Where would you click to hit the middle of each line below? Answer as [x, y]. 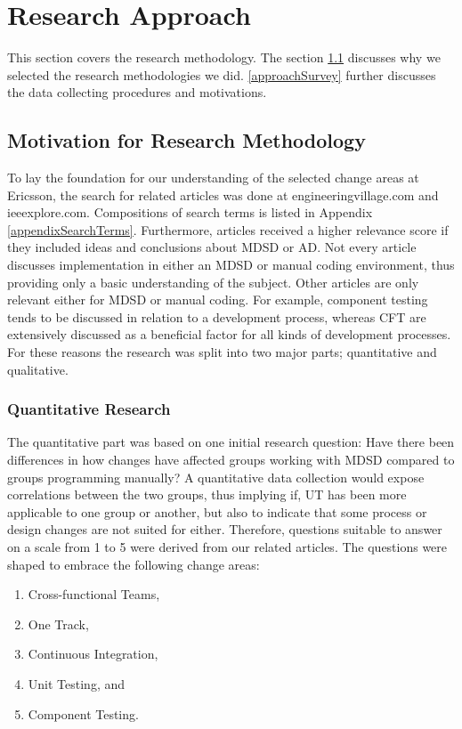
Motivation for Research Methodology [186, 140]
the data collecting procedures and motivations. [137, 92]
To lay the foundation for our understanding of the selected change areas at [213, 178]
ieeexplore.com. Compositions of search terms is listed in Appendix [190, 212]
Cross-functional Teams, [94, 594]
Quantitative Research [89, 409]
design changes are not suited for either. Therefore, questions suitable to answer [225, 529]
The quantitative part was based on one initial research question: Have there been [231, 442]
